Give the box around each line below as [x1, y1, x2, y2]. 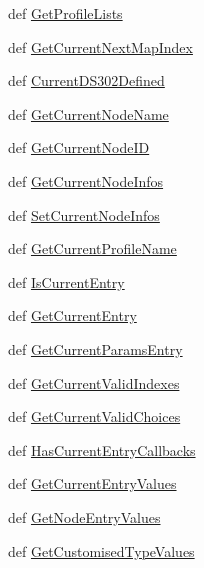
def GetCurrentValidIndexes [8, 372, 180, 393]
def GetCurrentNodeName [8, 103, 169, 124]
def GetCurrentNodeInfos [8, 170, 164, 191]
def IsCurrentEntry [8, 271, 125, 292]
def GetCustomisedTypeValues [8, 540, 195, 561]
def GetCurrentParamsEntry [8, 338, 183, 359]
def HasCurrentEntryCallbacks [8, 439, 196, 460]
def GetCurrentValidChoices [8, 406, 181, 427]
